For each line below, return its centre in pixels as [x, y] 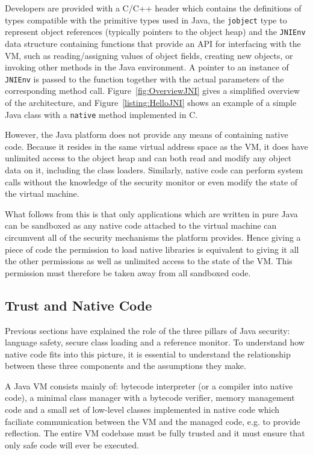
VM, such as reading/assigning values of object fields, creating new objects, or [149, 55]
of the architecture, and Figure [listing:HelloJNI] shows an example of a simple [151, 102]
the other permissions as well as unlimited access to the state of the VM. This [149, 261]
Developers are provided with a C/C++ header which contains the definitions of [153, 8]
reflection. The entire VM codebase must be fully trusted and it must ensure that [155, 433]
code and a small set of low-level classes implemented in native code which [142, 410]
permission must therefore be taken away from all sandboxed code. [128, 272]
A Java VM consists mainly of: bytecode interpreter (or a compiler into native [149, 385]
